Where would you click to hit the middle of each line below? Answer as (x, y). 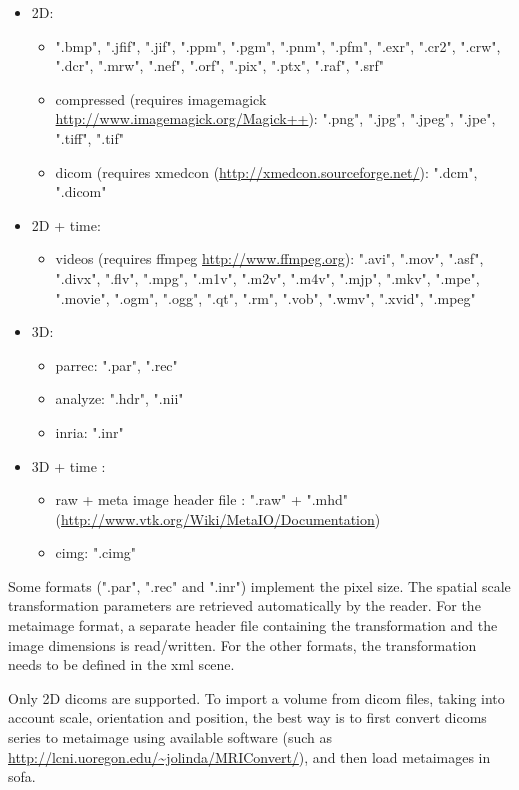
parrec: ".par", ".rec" (116, 364)
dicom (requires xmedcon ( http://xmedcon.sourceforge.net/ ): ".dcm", (266, 171)
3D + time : (68, 465)
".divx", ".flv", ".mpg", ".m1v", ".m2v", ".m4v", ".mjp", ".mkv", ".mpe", (267, 277)
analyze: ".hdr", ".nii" (119, 398)
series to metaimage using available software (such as (170, 737)
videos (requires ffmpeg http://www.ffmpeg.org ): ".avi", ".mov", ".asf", (269, 258)
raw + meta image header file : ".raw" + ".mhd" (202, 499)
